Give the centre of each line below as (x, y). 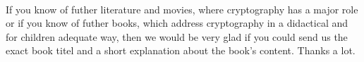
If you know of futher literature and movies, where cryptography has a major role (182, 9)
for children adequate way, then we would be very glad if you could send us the (177, 36)
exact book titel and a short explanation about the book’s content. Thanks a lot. (181, 50)
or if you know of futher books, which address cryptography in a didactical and (177, 23)
